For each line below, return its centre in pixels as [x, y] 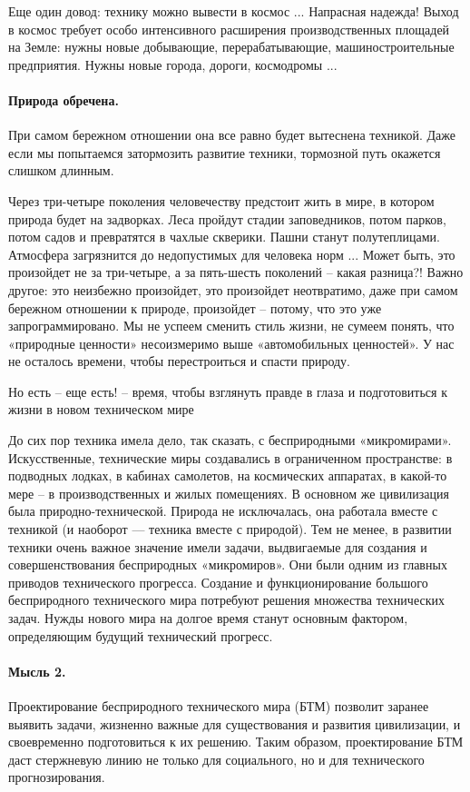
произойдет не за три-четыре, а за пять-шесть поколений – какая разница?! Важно [236, 272]
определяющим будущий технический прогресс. [141, 635]
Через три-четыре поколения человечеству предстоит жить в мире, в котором [221, 200]
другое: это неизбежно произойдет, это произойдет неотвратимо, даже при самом [233, 289]
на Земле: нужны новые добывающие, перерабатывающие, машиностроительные [231, 47]
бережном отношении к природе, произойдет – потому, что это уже [195, 307]
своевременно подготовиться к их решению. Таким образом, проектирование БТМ [236, 742]
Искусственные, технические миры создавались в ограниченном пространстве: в [230, 457]
